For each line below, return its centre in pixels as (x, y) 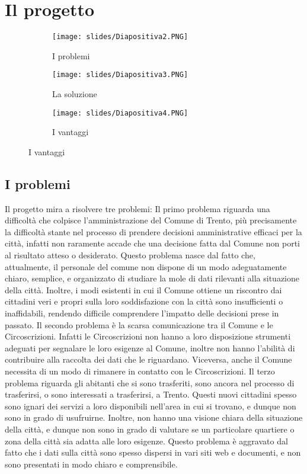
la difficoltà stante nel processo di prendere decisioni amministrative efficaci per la (153, 231)
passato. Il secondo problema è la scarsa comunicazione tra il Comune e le (139, 324)
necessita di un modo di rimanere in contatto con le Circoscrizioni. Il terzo (140, 371)
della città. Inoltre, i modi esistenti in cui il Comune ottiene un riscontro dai (143, 289)
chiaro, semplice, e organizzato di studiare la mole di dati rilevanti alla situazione (152, 278)
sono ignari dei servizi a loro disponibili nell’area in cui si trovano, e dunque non (151, 406)
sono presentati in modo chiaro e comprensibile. (91, 464)
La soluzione (75, 94)
